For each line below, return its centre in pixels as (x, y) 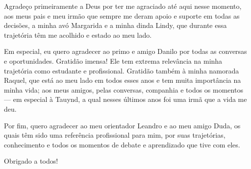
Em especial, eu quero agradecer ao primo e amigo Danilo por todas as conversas (125, 51)
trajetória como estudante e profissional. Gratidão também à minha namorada (122, 70)
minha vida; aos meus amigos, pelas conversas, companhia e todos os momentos (124, 89)
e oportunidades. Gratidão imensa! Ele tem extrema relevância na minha (113, 60)
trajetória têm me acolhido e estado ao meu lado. (78, 35)
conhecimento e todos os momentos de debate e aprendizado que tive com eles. (122, 144)
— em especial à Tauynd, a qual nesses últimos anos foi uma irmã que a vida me (125, 99)
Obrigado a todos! (31, 161)
